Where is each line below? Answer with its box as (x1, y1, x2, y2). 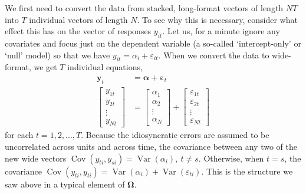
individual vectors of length (29, 13, 128, 25)
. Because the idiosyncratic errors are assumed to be (81, 129, 269, 141)
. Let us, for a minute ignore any (162, 25, 280, 37)
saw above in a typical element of (5, 177, 125, 190)
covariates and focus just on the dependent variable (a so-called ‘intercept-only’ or (5, 37, 301, 49)
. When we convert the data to (158, 48, 269, 61)
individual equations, (67, 61, 143, 73)
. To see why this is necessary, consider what (137, 13, 298, 25)
